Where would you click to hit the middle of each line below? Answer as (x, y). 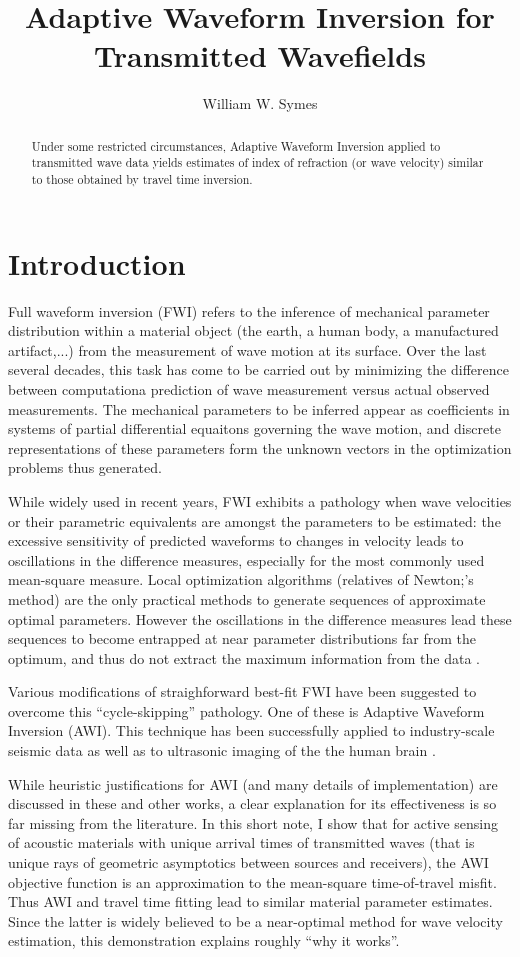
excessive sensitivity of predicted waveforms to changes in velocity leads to (236, 540)
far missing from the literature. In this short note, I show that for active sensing (253, 822)
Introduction (97, 262)
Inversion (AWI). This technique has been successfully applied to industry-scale (251, 730)
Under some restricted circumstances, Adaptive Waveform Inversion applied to (236, 145)
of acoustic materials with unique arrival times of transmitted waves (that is (241, 842)
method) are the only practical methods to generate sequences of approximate (247, 598)
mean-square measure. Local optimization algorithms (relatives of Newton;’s (241, 579)
